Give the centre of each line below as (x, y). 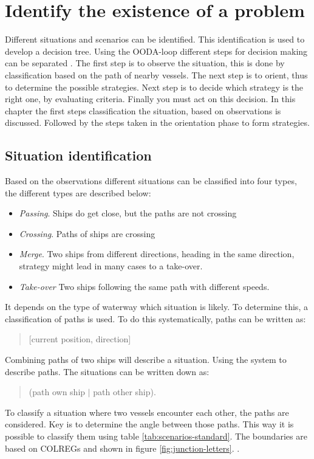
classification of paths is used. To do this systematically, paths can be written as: (155, 318)
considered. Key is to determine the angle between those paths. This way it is (149, 424)
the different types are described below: (78, 192)
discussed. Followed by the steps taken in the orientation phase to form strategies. (157, 123)
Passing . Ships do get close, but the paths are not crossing (128, 213)
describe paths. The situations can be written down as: (107, 371)
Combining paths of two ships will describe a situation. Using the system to (146, 360)
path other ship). (125, 392)
